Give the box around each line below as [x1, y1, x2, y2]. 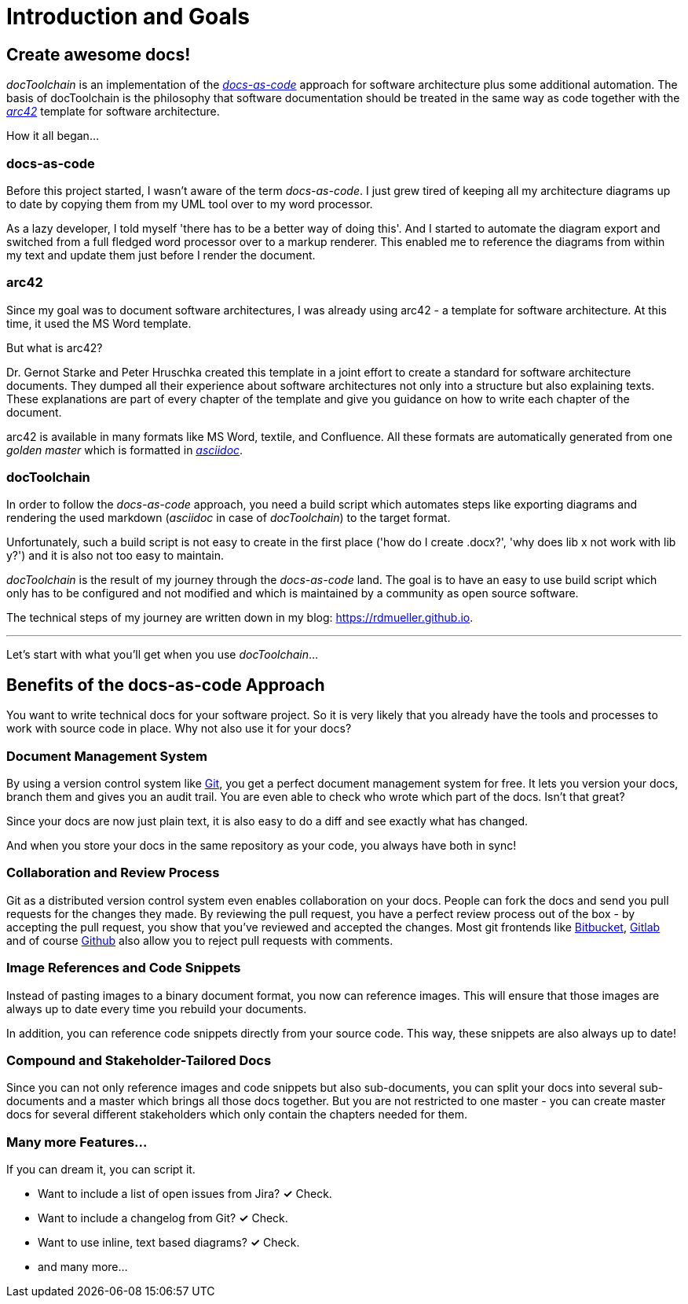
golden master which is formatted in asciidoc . [6, 443, 243, 457]
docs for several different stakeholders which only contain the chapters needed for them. [6, 1107, 467, 1122]
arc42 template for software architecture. [6, 105, 220, 119]
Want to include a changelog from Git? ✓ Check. [38, 1211, 288, 1225]
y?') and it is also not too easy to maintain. [6, 549, 224, 563]
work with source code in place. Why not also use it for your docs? [6, 722, 352, 736]
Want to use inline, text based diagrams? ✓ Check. [38, 1236, 300, 1250]
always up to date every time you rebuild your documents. [6, 1001, 307, 1016]
